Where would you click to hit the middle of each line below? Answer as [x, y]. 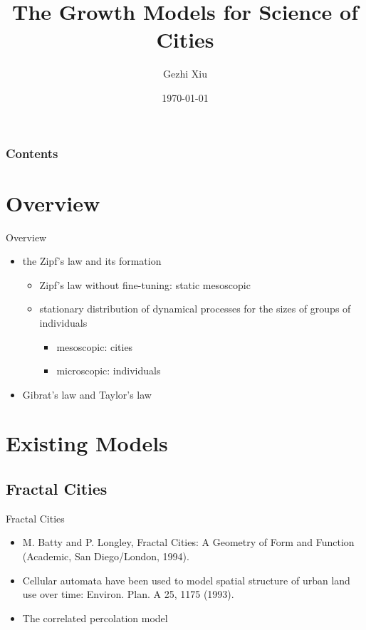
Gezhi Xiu [185, 74]
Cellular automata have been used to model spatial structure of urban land [186, 580]
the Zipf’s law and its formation [92, 261]
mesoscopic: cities [95, 346]
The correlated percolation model [95, 618]
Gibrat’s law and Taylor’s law [87, 394]
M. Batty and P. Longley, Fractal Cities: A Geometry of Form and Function [188, 542]
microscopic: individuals [109, 371]
